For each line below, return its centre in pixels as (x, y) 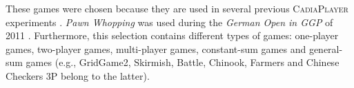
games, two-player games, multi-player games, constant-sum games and (156, 48)
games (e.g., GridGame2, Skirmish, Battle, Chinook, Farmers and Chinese (183, 62)
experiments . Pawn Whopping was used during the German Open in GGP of (169, 22)
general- (326, 48)
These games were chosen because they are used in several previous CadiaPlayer (177, 8)
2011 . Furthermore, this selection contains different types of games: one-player (172, 35)
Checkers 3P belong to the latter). (78, 75)
